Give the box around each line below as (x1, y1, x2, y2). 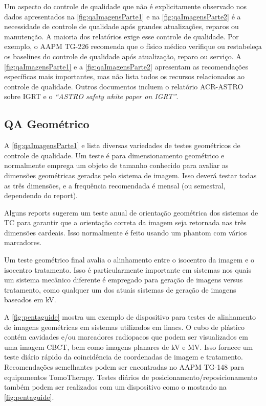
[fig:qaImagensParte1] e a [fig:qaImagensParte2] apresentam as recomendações (4, 61, 248, 71)
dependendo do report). (4, 190, 78, 201)
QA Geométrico (4, 116, 90, 132)
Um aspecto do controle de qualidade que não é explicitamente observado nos (4, 1, 247, 11)
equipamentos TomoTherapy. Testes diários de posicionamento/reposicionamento (4, 371, 257, 382)
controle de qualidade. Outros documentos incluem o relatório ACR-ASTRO (4, 81, 243, 91)
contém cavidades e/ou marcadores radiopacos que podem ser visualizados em (4, 331, 248, 342)
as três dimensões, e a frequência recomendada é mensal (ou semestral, (4, 180, 226, 190)
